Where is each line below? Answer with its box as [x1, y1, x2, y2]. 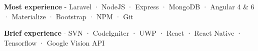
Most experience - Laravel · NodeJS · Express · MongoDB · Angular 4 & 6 [4, 1, 254, 11]
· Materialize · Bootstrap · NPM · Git [4, 11, 133, 21]
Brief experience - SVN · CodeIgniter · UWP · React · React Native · [4, 28, 242, 38]
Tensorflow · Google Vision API [4, 37, 105, 48]
